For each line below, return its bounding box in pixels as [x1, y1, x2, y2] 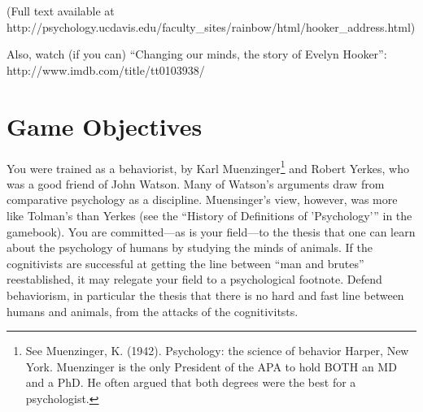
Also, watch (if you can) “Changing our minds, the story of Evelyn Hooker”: [7, 46, 387, 63]
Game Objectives [7, 109, 203, 142]
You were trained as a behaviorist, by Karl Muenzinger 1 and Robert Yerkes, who [7, 157, 410, 176]
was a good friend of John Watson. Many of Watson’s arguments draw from [7, 175, 385, 192]
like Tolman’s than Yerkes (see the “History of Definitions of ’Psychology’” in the [7, 206, 412, 223]
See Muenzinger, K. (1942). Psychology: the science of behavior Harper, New [25, 342, 409, 359]
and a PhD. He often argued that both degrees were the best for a [25, 374, 356, 391]
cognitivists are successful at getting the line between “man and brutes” [7, 254, 364, 271]
